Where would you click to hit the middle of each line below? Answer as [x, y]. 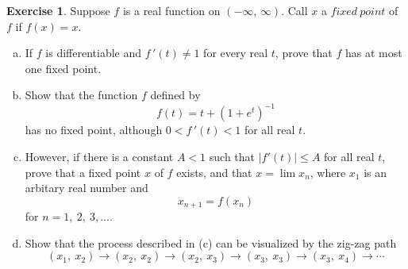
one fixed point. [63, 68]
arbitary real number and [87, 188]
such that [232, 157]
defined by [175, 95]
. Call [294, 10]
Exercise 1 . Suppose [58, 10]
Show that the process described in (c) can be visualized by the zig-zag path [211, 242]
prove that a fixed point [83, 172]
